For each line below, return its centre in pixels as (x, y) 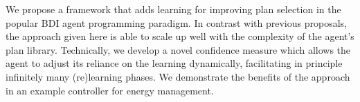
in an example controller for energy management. (110, 90)
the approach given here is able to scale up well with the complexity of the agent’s (180, 36)
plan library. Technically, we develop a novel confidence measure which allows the (178, 49)
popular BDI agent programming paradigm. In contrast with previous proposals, (176, 22)
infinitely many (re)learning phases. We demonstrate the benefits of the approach (178, 76)
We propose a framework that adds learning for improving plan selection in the (173, 9)
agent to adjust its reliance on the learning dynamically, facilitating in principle (174, 63)
